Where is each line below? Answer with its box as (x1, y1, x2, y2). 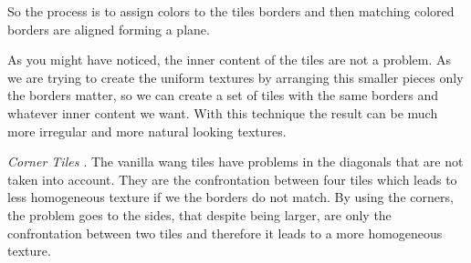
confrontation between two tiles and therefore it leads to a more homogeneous (7, 223, 443, 242)
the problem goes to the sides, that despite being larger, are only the (7, 205, 392, 224)
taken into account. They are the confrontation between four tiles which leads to (7, 169, 457, 188)
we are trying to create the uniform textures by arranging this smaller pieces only (7, 67, 464, 86)
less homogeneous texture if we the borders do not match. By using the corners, (7, 187, 454, 207)
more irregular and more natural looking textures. (7, 121, 287, 140)
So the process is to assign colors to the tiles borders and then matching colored (7, 2, 455, 20)
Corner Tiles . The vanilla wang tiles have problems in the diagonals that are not (7, 152, 464, 171)
